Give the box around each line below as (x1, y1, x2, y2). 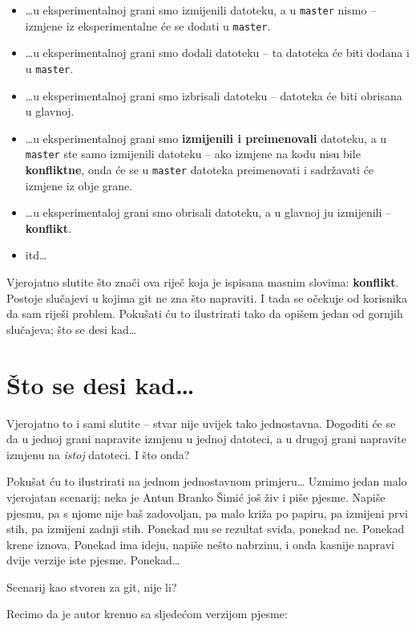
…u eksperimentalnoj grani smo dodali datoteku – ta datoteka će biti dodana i (25, 44, 410, 61)
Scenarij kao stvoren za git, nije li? (6, 578, 177, 595)
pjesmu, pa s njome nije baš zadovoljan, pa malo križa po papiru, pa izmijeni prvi (6, 504, 408, 521)
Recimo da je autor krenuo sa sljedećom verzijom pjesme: (6, 605, 288, 622)
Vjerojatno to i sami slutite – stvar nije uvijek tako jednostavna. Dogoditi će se (6, 414, 396, 431)
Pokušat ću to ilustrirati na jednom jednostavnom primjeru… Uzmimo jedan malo (6, 473, 407, 490)
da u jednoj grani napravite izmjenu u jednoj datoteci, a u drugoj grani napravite (6, 430, 406, 447)
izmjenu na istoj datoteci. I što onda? (6, 446, 190, 462)
